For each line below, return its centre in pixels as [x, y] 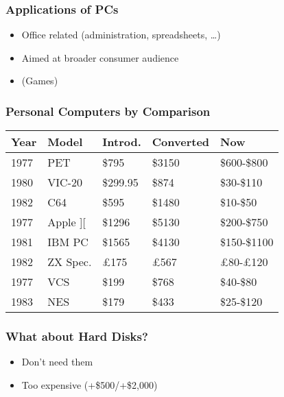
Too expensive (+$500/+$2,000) [90, 385]
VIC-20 [65, 182]
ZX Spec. [70, 262]
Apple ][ [67, 222]
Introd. [122, 142]
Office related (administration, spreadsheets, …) [121, 35]
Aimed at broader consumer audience [100, 57]
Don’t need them [57, 362]
